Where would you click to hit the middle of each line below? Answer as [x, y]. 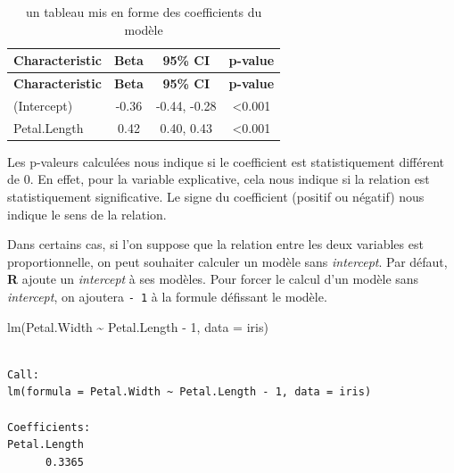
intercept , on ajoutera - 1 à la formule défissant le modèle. [167, 296]
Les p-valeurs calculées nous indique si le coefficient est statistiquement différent [226, 161]
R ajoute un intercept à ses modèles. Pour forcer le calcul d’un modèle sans [213, 279]
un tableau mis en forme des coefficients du [144, 12]
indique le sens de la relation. [87, 214]
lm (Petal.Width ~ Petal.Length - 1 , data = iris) [138, 326]
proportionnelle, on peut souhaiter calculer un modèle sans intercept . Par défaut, [227, 261]
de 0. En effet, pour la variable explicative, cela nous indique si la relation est [219, 179]
